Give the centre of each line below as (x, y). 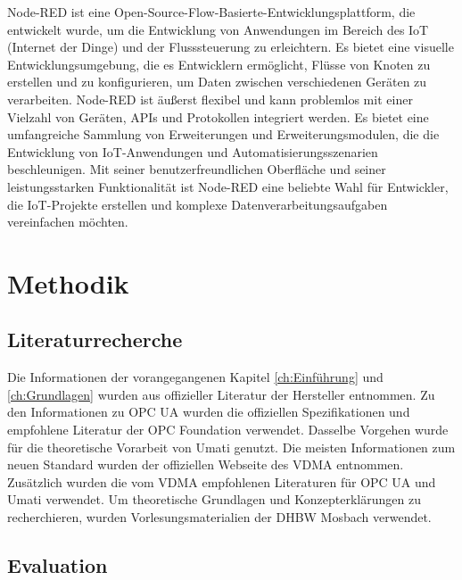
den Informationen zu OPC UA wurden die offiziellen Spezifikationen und (209, 412)
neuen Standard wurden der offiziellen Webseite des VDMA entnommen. (206, 464)
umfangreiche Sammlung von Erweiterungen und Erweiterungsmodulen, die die (223, 134)
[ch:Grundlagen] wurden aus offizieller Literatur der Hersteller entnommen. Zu (221, 394)
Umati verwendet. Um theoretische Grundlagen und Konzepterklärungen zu (214, 499)
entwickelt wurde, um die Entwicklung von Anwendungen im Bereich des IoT (218, 29)
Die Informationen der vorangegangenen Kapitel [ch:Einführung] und (195, 377)
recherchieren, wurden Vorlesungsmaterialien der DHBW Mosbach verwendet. (219, 517)
